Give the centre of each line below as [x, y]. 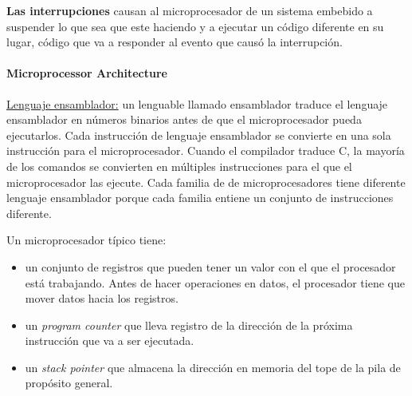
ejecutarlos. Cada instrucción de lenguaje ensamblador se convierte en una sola [199, 135]
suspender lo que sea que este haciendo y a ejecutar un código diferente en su [195, 26]
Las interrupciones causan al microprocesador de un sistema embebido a [190, 10]
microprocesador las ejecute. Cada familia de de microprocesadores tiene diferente [206, 182]
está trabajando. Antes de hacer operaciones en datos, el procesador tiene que [215, 282]
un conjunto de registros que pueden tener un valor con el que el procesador [210, 266]
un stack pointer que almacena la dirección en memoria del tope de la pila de [213, 367]
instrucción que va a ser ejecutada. [110, 341]
